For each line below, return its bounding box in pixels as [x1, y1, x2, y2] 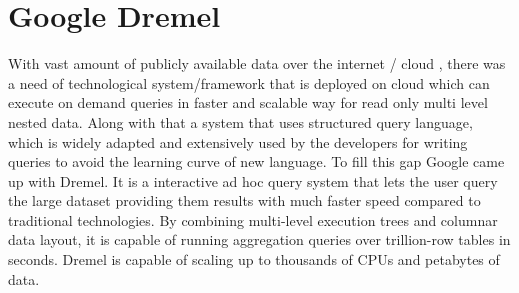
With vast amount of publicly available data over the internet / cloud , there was [8, 53, 506, 74]
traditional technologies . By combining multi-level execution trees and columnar [8, 209, 498, 230]
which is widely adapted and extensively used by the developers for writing [8, 131, 468, 152]
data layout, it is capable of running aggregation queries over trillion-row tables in [8, 229, 511, 250]
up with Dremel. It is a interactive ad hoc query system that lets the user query [8, 170, 498, 191]
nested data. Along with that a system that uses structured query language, [8, 111, 473, 132]
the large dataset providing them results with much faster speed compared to [8, 190, 481, 211]
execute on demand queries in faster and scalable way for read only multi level [8, 92, 488, 113]
